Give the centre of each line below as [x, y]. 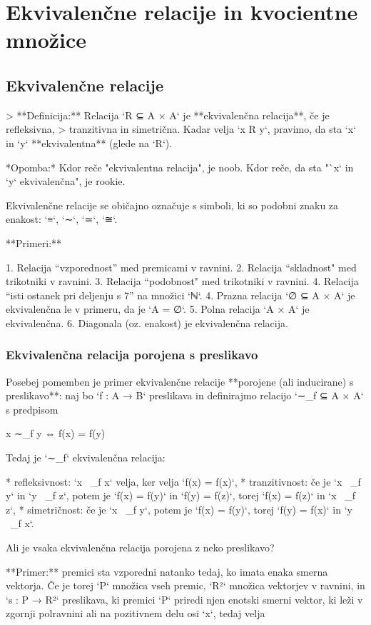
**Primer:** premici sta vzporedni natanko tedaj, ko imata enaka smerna [167, 571]
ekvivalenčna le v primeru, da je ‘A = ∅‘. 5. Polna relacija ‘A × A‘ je [158, 309]
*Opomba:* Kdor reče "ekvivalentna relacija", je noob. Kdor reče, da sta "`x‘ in [180, 167]
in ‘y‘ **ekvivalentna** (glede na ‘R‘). [89, 142]
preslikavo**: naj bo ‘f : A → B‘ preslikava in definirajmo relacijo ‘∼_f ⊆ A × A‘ [185, 395]
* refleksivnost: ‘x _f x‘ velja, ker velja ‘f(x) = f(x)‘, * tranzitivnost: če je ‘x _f [183, 481]
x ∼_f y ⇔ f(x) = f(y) [56, 433]
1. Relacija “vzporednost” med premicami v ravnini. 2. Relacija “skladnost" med [181, 267]
